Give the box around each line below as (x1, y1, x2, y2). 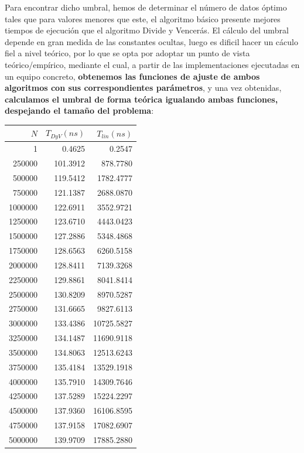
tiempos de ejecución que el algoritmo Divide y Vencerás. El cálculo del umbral (5, 24, 289, 36)
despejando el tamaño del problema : (5, 104, 154, 117)
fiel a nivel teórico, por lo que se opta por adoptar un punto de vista (5, 47, 250, 59)
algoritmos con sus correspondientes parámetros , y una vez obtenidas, (5, 81, 282, 94)
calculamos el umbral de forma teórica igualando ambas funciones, (5, 93, 278, 105)
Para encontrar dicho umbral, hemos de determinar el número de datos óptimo (5, 1, 287, 13)
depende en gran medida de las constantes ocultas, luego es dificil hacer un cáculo (5, 35, 298, 47)
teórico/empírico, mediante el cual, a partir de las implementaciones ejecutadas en (5, 58, 300, 70)
